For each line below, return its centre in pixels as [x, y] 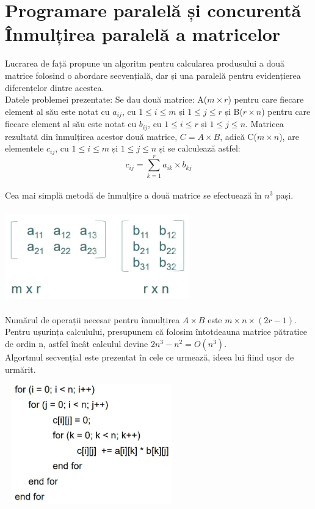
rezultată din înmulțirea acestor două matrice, [91, 136]
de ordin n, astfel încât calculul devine [77, 343]
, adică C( [238, 136]
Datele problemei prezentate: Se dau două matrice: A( [106, 99]
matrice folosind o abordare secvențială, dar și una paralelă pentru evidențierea [153, 75]
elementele [24, 148]
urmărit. [20, 369]
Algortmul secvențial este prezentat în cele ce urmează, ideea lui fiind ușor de [150, 357]
